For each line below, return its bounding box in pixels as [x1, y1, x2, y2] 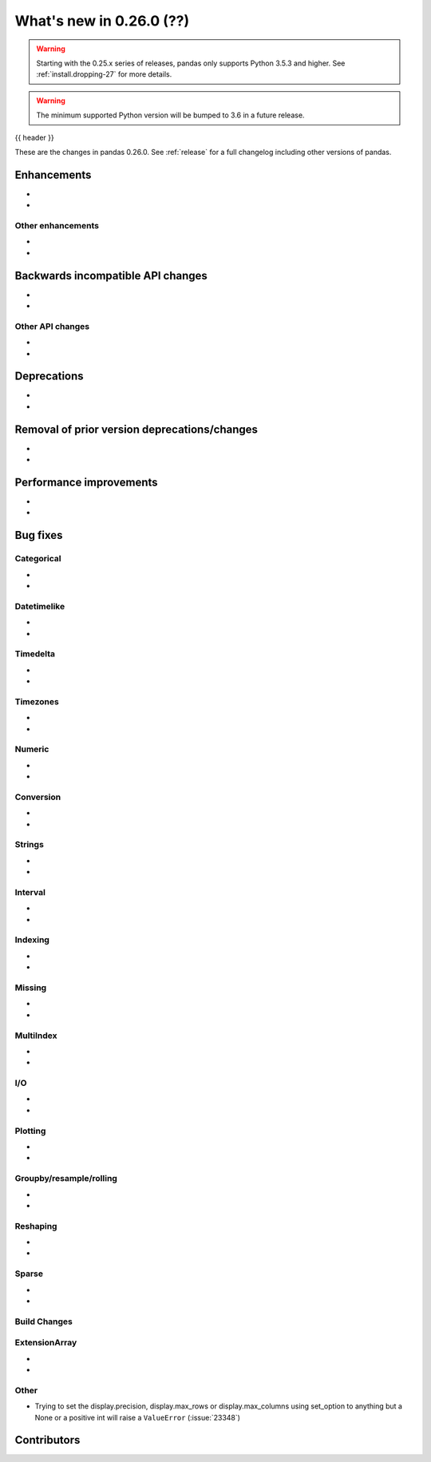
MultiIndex [14, 1030, 57, 1041]
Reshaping [14, 1220, 57, 1231]
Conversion [14, 791, 61, 802]
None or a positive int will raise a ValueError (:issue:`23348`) [34, 1412, 241, 1422]
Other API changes [14, 320, 90, 331]
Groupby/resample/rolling [14, 1173, 117, 1184]
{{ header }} [14, 133, 55, 142]
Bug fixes [14, 529, 63, 542]
